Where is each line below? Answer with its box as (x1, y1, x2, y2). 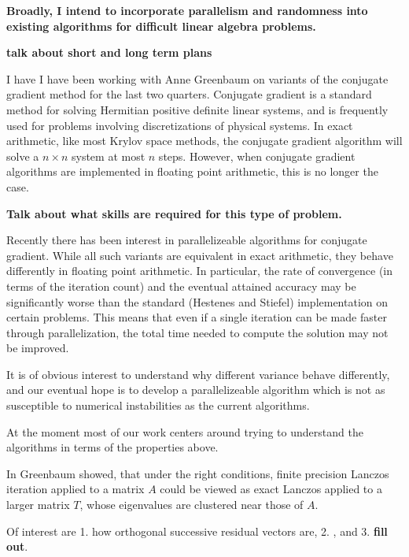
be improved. (6, 340, 69, 356)
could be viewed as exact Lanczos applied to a (160, 481, 382, 497)
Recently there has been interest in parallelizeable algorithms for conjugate (6, 232, 367, 248)
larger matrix (6, 496, 70, 513)
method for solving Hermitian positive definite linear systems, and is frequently (6, 101, 389, 117)
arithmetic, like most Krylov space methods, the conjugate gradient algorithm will (6, 132, 403, 149)
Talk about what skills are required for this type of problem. (6, 205, 342, 221)
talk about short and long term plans (6, 44, 212, 61)
